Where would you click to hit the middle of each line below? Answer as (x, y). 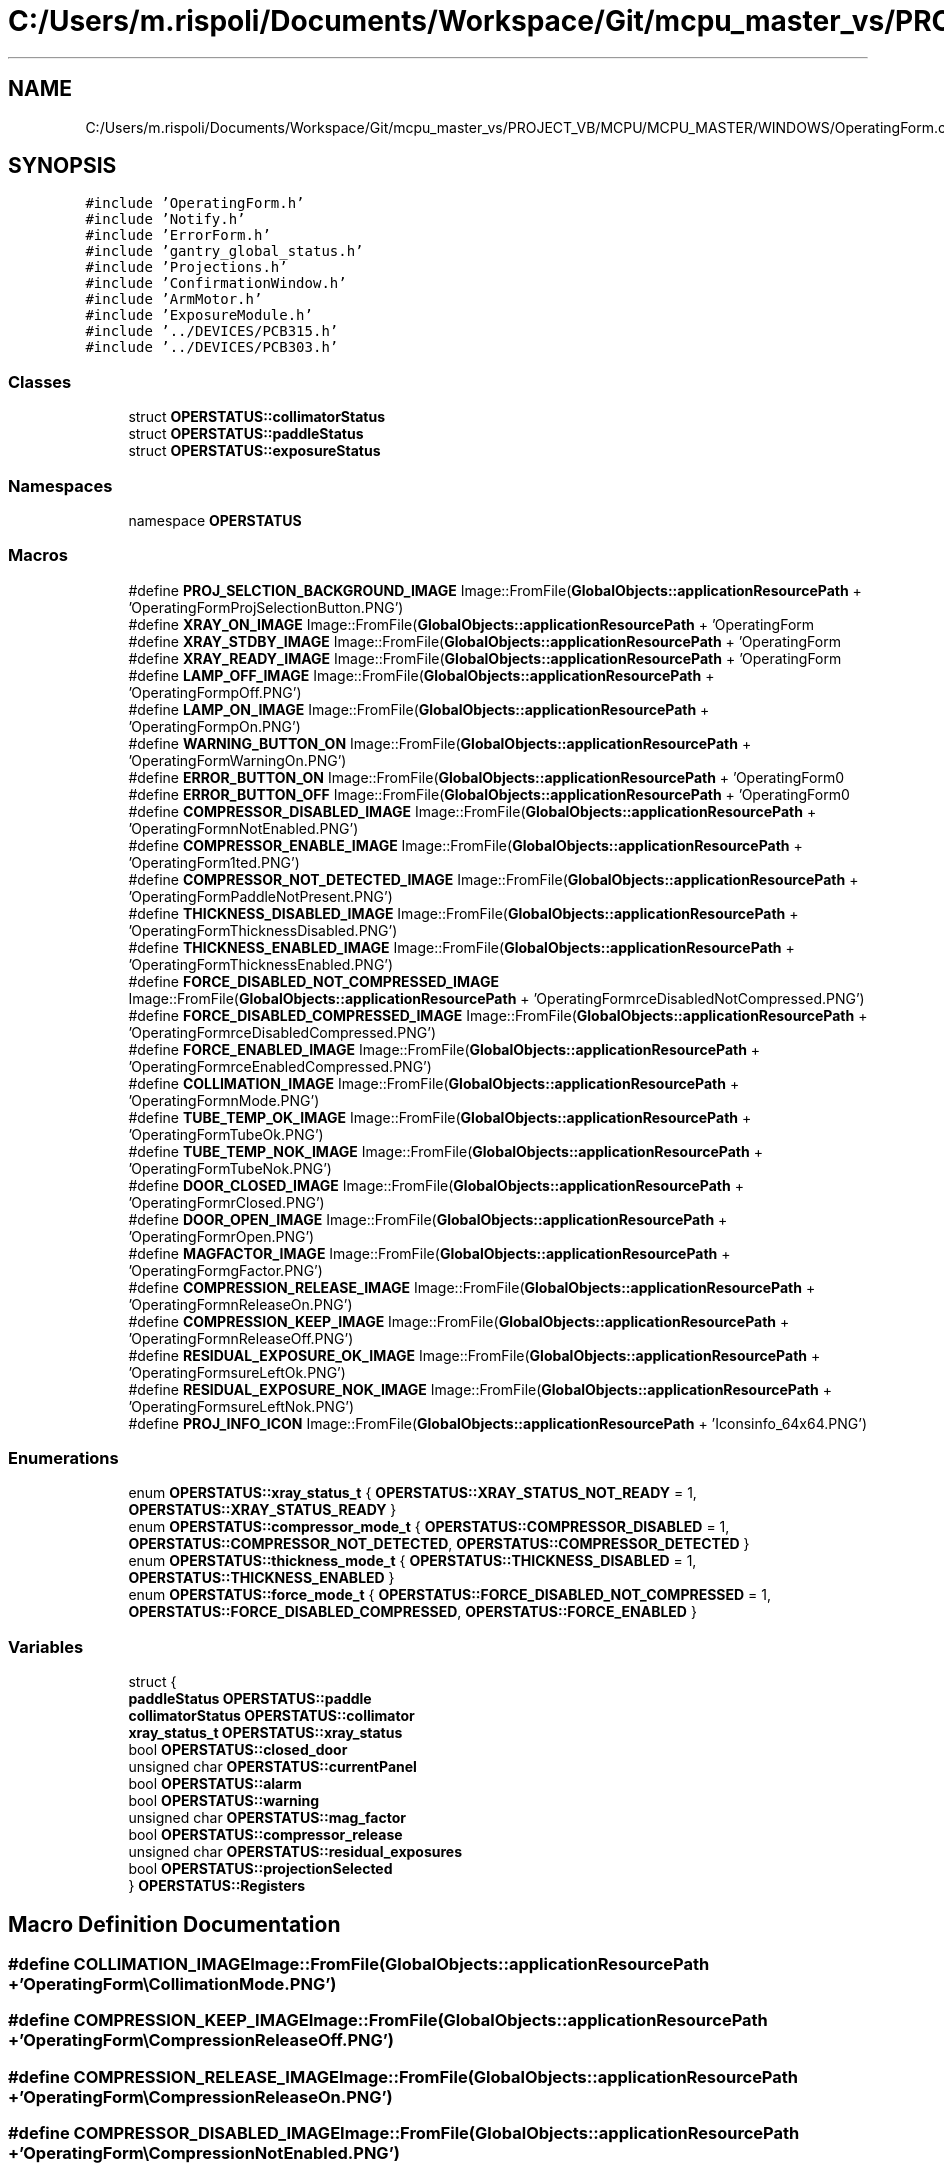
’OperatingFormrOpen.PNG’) (221, 1236)
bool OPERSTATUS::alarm (215, 1784)
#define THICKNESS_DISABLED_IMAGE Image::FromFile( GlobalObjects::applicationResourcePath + (463, 913)
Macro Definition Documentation (174, 1924)
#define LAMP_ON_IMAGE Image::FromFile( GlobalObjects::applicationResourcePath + (419, 709)
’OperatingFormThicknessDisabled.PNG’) (263, 930)
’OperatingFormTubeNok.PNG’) (230, 1168)
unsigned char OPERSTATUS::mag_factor (267, 1818)
